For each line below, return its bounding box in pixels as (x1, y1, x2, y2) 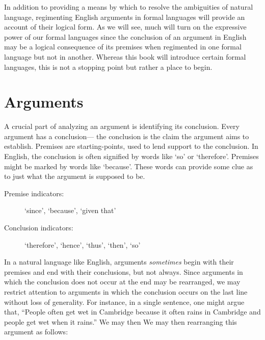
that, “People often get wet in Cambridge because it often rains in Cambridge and (4, 306, 261, 317)
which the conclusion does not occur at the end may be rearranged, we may (4, 276, 241, 287)
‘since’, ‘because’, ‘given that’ (24, 205, 116, 216)
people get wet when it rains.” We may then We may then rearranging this (4, 316, 237, 327)
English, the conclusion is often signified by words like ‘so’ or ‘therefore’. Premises (4, 151, 259, 162)
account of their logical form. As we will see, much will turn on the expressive (4, 21, 247, 32)
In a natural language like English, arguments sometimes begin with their (4, 256, 234, 267)
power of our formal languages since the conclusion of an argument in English (4, 31, 247, 42)
